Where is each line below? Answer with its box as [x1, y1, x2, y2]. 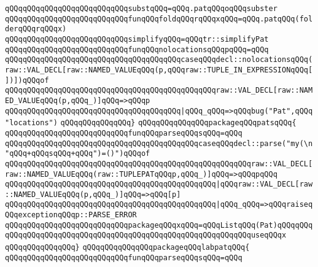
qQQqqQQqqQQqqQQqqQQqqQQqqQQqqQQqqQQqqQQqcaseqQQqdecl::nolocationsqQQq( [5, 55, 313, 64]
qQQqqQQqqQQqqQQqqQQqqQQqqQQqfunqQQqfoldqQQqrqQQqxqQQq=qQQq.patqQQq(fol [5, 14, 313, 23]
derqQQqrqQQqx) [5, 25, 67, 34]
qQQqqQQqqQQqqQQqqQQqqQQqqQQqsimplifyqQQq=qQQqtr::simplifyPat [5, 34, 269, 44]
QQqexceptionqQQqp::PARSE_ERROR [5, 211, 137, 220]
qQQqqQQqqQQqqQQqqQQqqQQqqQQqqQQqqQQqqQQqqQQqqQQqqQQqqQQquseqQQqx [5, 231, 287, 240]
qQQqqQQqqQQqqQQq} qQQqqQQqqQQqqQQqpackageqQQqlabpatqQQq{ [5, 243, 250, 252]
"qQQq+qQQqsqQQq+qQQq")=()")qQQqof [5, 149, 150, 158]
